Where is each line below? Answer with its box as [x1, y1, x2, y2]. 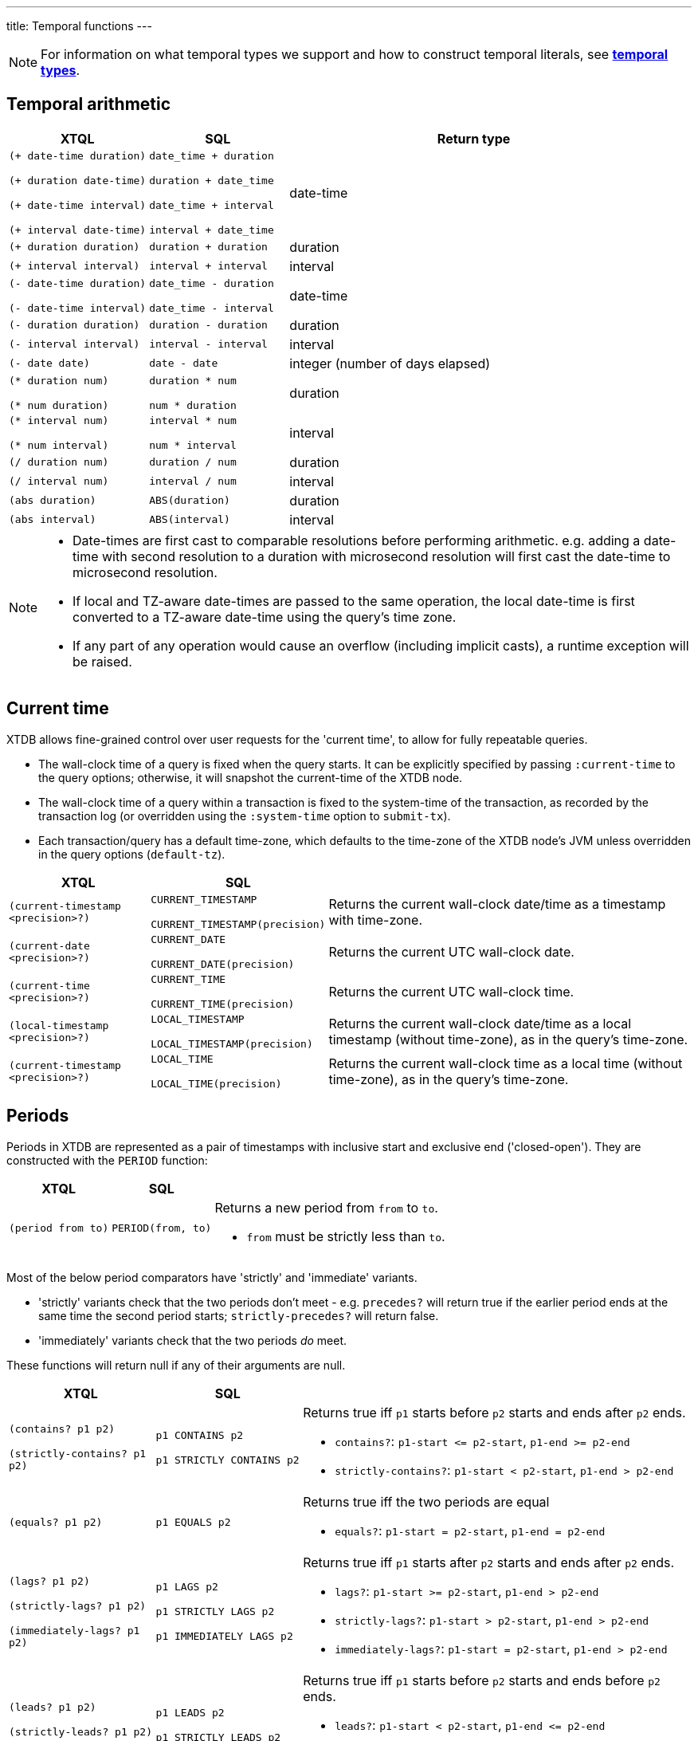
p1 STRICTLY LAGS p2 [155, 1605, 275, 1618]
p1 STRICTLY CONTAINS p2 [155, 1453, 300, 1466]
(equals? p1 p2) [9, 1516, 103, 1529]
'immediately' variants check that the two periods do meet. [38, 1333, 347, 1347]
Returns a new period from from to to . [214, 1199, 438, 1216]
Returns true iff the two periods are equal [303, 1493, 550, 1510]
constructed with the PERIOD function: [6, 1153, 208, 1167]
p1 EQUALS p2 [155, 1516, 231, 1529]
